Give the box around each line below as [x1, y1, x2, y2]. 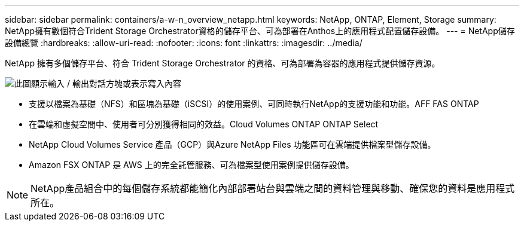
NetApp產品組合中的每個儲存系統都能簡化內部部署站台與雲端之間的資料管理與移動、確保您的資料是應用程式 [31, 182, 515, 194]
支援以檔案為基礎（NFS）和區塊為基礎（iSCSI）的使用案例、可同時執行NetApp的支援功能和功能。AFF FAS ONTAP [29, 99, 479, 109]
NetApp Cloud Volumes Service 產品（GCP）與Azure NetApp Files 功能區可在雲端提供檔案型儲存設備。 [29, 139, 436, 149]
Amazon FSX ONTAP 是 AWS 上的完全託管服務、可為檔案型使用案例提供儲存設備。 [29, 160, 354, 170]
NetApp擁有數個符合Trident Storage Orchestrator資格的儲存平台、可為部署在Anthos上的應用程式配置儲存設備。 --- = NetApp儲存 [5, 26, 515, 36]
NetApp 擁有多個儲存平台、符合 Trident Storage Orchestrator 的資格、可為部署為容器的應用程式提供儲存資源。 [5, 58, 440, 68]
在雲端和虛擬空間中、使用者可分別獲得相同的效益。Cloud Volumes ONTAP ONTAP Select [29, 119, 379, 129]
